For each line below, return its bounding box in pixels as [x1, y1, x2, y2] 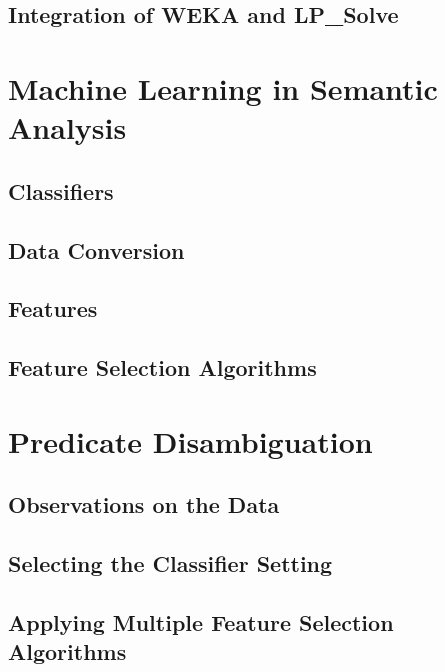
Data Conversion [8, 234, 185, 265]
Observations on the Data [8, 489, 280, 520]
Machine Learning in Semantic [8, 67, 438, 108]
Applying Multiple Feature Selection [8, 606, 394, 637]
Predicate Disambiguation [8, 420, 373, 461]
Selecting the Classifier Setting [8, 548, 333, 579]
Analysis [8, 107, 127, 148]
